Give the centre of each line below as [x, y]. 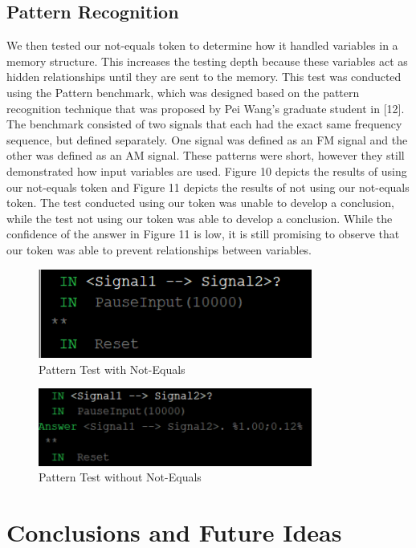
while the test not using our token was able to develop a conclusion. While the [200, 218]
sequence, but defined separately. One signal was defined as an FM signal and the [207, 139]
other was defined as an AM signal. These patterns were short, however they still [206, 155]
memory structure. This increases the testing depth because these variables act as [207, 61]
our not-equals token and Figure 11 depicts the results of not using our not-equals [208, 187]
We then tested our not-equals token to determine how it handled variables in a [202, 45]
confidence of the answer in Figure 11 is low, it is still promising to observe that [203, 234]
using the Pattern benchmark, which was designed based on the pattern [183, 92]
